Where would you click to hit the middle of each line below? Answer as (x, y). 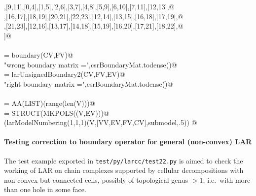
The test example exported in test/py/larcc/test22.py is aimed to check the (124, 160)
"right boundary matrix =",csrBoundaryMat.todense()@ (89, 83)
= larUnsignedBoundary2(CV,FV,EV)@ (65, 74)
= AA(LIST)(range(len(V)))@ (50, 103)
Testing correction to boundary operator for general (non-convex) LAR (128, 142)
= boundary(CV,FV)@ (38, 54)
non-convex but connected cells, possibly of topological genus (96, 180)
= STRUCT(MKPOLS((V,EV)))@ (56, 113)
